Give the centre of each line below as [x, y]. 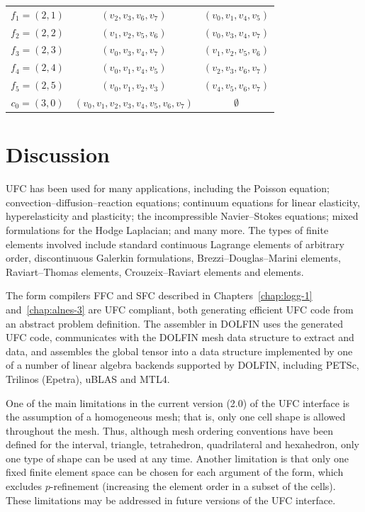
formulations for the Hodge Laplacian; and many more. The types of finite [167, 229]
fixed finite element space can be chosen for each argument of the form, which [175, 472]
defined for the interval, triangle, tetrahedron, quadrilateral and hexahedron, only [182, 444]
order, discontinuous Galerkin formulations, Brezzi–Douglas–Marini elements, [173, 258]
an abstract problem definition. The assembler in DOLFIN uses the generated [174, 323]
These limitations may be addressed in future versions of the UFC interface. [171, 500]
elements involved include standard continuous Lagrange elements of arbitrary [175, 244]
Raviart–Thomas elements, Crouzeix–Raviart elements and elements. [155, 271]
